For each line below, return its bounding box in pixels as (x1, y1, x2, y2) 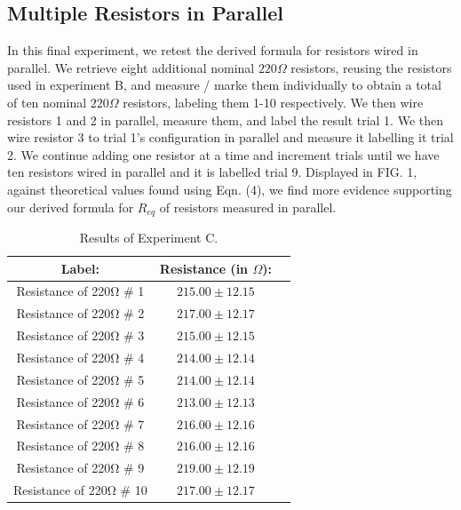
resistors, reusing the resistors (290, 58, 452, 76)
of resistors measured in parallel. (159, 197, 337, 216)
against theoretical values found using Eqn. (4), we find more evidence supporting (7, 179, 452, 198)
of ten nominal (7, 92, 87, 111)
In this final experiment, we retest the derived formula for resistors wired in (7, 41, 418, 60)
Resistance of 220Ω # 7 (16, 414, 145, 433)
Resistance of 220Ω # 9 (16, 458, 145, 477)
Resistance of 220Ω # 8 (16, 436, 145, 455)
